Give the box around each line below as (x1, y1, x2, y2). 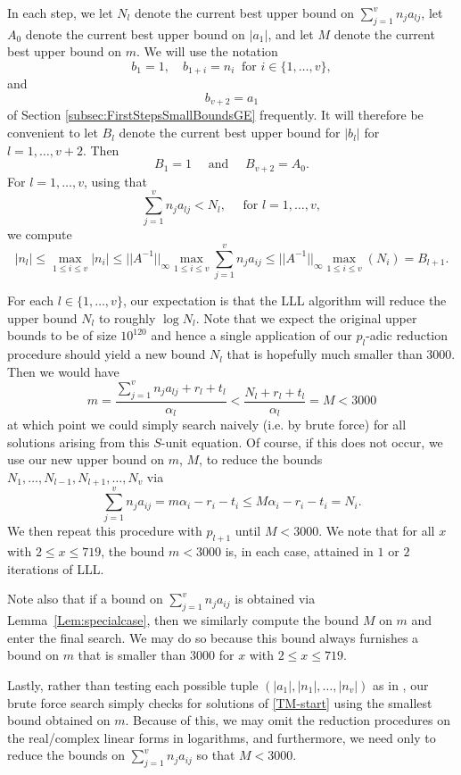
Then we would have (7, 362, 119, 380)
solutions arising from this (7, 432, 150, 451)
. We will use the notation (136, 42, 278, 61)
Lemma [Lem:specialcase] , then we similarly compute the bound (7, 611, 359, 629)
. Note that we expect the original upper (195, 308, 417, 327)
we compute (7, 225, 72, 244)
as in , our (373, 676, 429, 695)
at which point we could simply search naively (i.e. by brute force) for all (7, 415, 407, 434)
